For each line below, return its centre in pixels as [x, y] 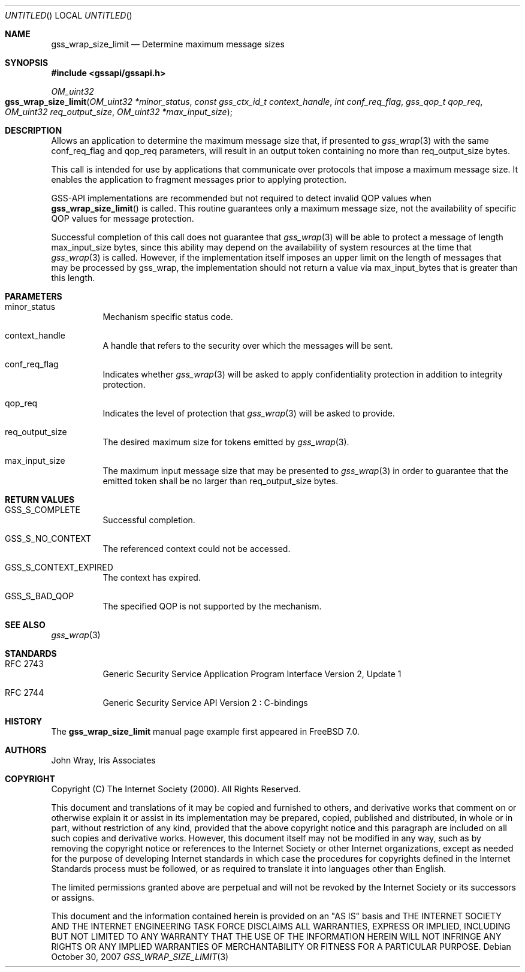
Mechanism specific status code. [168, 317]
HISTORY [24, 721]
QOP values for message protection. [123, 218]
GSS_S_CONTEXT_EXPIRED [59, 567]
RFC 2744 [25, 692]
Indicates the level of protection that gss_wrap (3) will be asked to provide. [249, 413]
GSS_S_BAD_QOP [40, 596]
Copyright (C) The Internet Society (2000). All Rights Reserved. [176, 789]
